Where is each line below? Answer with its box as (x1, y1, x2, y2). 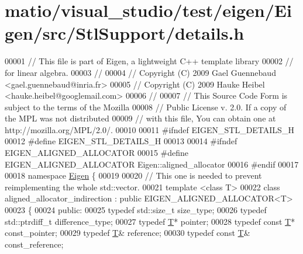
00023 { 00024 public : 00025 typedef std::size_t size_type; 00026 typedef (5, 204, 267, 216)
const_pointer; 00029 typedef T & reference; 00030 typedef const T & (5, 227, 250, 239)
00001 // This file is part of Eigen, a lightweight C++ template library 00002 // (5, 55, 294, 67)
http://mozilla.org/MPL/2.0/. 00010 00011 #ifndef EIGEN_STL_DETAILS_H (5, 123, 294, 135)
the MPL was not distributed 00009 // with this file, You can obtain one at (5, 112, 276, 124)
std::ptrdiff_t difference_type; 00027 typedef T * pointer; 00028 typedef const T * (5, 215, 295, 227)
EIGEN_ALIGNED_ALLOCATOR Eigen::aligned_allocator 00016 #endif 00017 (5, 158, 299, 170)
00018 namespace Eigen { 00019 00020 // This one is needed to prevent (5, 169, 262, 182)
